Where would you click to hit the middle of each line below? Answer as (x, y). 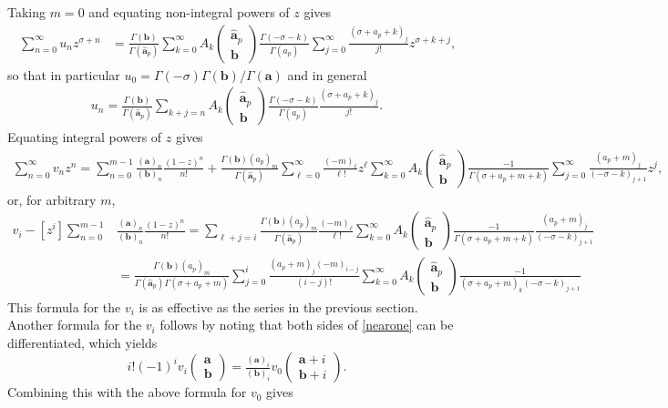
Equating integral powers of (85, 137)
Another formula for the (75, 325)
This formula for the (64, 306)
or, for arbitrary (52, 199)
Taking (27, 12)
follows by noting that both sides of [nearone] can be (307, 325)
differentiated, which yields (82, 342)
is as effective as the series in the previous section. (278, 306)
